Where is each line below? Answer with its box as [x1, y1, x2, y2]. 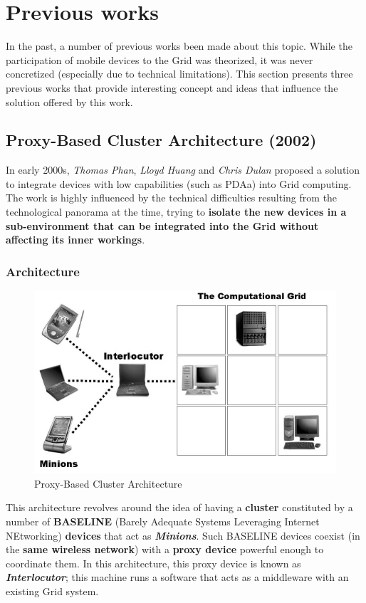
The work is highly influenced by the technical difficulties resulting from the [6, 190, 338, 205]
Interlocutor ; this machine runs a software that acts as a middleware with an [6, 570, 349, 584]
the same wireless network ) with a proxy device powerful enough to [6, 542, 324, 557]
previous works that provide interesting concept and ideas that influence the [6, 80, 338, 95]
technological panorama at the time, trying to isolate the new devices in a [6, 204, 347, 219]
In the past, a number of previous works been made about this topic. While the [6, 38, 352, 53]
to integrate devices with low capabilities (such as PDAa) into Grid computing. [6, 176, 352, 191]
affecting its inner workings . [6, 232, 145, 247]
